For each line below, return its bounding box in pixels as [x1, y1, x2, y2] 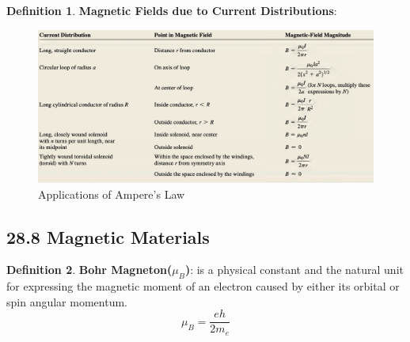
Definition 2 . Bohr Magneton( [6, 261, 173, 278]
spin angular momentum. [6, 293, 127, 310]
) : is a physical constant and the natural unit [184, 261, 404, 278]
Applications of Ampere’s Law [38, 185, 185, 202]
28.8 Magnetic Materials [6, 224, 210, 249]
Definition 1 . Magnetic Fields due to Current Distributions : [6, 2, 337, 18]
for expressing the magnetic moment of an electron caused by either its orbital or [6, 278, 400, 294]
